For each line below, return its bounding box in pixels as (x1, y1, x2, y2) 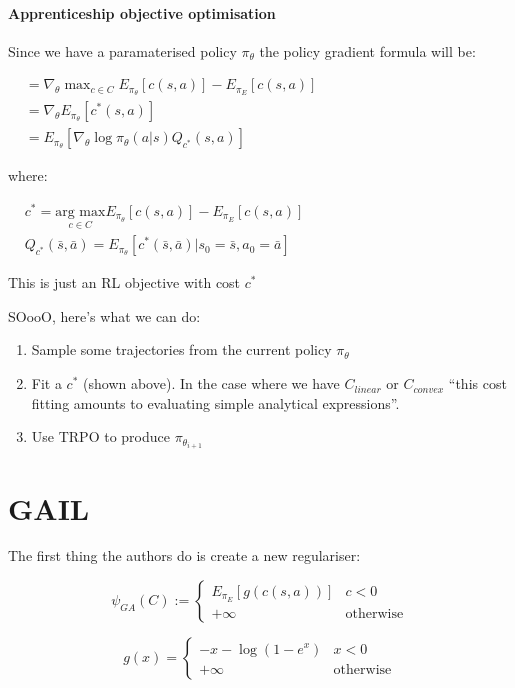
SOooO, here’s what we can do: (8, 305, 201, 326)
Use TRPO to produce (31, 426, 170, 447)
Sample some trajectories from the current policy (31, 339, 332, 360)
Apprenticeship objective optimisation (8, 2, 276, 23)
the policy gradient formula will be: (259, 40, 476, 61)
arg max (55, 205, 106, 220)
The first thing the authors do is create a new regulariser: (8, 545, 361, 566)
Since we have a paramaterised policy (8, 40, 237, 61)
